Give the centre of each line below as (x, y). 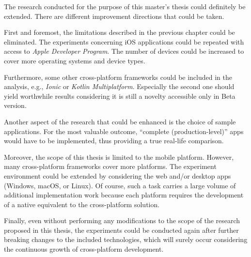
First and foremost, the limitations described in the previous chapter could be (119, 32)
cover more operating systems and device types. (75, 60)
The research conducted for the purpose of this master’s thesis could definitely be (125, 6)
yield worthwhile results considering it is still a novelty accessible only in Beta (120, 96)
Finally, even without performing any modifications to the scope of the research (122, 220)
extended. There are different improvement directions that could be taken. (114, 16)
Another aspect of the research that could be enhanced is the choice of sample (120, 121)
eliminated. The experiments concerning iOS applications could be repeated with (124, 41)
